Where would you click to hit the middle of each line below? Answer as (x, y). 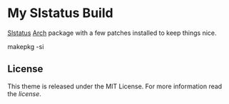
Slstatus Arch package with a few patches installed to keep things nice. (112, 33)
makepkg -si (26, 46)
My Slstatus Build (60, 13)
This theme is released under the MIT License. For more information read (115, 86)
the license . (24, 93)
